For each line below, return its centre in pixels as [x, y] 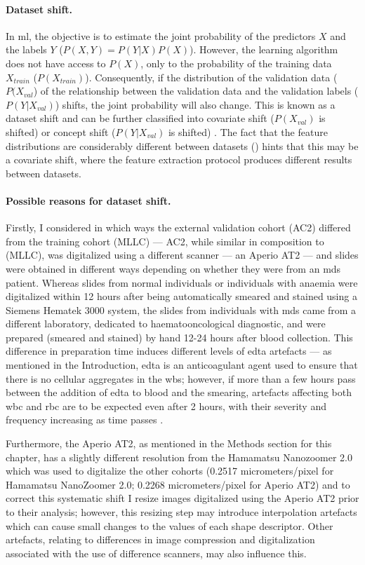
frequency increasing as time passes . [85, 420]
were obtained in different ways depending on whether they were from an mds [173, 268]
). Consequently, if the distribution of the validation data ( [211, 77]
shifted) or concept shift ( [61, 131]
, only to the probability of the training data [236, 63]
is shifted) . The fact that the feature [248, 131]
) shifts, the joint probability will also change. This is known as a [195, 104]
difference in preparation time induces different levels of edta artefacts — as [169, 351]
